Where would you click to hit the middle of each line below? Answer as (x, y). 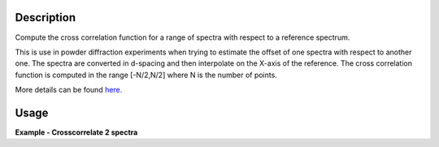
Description (46, 17)
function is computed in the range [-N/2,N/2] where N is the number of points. (146, 75)
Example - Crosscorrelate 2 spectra (76, 132)
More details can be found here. (69, 90)
